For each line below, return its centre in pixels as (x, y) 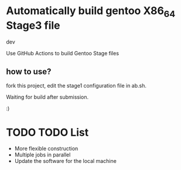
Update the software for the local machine (66, 161)
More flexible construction (46, 149)
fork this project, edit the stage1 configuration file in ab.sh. (76, 86)
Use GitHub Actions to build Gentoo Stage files (62, 53)
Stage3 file (33, 25)
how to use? (29, 71)
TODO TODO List (47, 132)
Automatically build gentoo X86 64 (91, 12)
